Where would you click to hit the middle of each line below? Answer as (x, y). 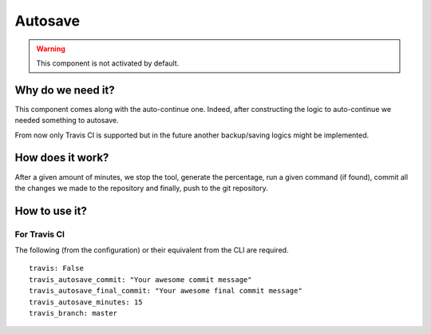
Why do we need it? (65, 90)
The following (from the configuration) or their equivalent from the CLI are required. (152, 250)
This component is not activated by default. (108, 63)
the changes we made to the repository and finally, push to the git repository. (142, 188)
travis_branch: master (73, 313)
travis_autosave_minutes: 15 (86, 302)
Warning (51, 49)
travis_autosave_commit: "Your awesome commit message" (140, 279)
